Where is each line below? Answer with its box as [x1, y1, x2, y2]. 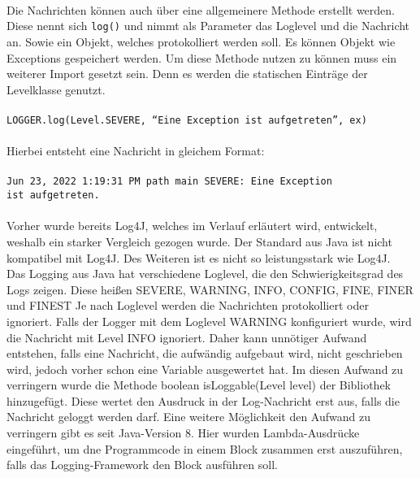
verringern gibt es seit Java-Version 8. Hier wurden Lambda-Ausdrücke [6, 424, 360, 441]
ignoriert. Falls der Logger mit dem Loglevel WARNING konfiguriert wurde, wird [6, 312, 412, 329]
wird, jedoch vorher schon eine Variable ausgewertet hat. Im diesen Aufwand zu [6, 360, 404, 377]
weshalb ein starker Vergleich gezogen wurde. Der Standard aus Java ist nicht [6, 232, 392, 250]
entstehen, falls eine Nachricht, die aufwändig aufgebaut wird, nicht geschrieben [6, 345, 403, 362]
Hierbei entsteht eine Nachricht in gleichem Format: [6, 142, 265, 159]
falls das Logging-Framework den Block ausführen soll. [6, 456, 278, 473]
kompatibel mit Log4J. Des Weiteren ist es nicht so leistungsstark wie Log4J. [6, 249, 391, 266]
